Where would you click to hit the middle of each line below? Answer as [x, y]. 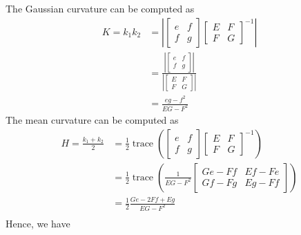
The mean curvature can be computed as [92, 120]
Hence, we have [38, 223]
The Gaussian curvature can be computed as [100, 8]
